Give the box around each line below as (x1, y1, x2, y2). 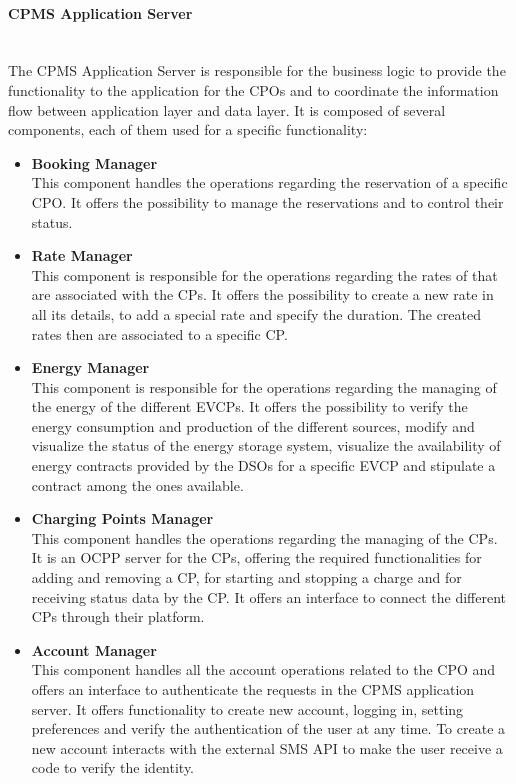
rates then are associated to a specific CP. (31, 323, 288, 344)
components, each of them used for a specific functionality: (8, 119, 368, 140)
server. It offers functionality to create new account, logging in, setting (31, 698, 464, 719)
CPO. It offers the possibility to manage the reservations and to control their (31, 191, 504, 212)
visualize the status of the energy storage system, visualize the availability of (31, 435, 501, 456)
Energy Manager (31, 357, 150, 378)
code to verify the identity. (31, 757, 195, 778)
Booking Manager (31, 152, 158, 173)
